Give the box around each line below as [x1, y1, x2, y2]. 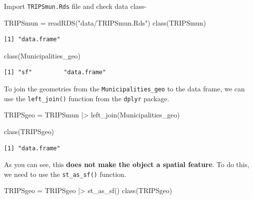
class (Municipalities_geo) [4, 50, 81, 60]
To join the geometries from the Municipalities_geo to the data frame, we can [4, 84, 245, 94]
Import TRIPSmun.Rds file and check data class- [4, 1, 147, 11]
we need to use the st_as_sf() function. [4, 169, 126, 179]
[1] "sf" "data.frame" [4, 69, 106, 76]
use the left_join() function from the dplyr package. [4, 93, 169, 103]
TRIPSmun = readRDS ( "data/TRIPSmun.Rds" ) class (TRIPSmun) [4, 17, 206, 28]
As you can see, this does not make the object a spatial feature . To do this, [4, 159, 250, 170]
